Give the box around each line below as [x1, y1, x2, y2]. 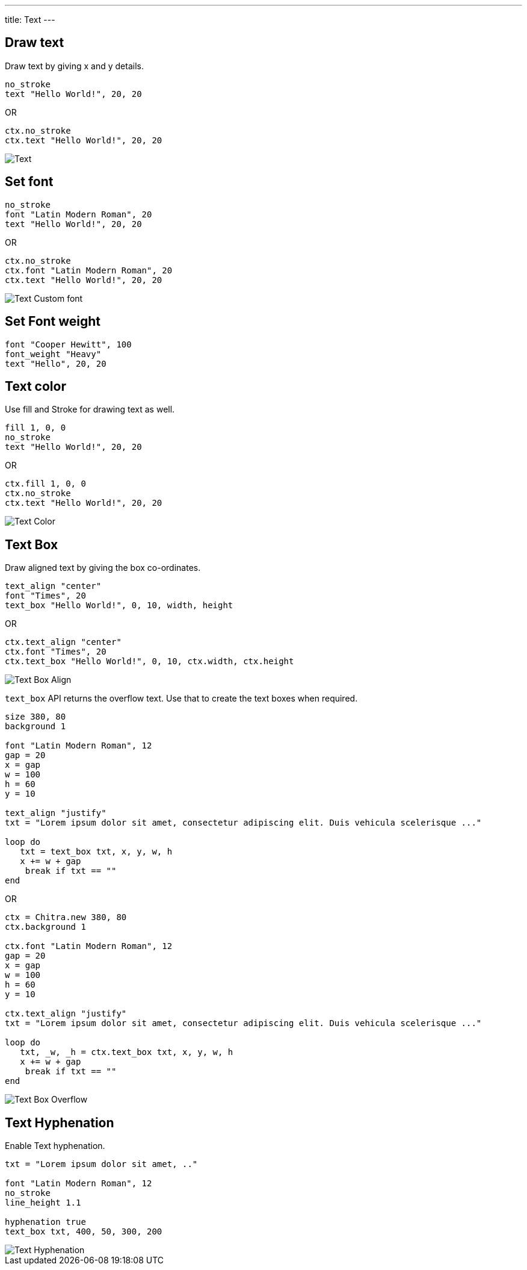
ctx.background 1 [5, 922, 86, 932]
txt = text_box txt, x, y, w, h [20, 847, 173, 857]
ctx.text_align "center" [5, 637, 122, 647]
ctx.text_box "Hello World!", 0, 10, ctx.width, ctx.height [5, 656, 294, 667]
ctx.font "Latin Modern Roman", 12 [5, 941, 173, 951]
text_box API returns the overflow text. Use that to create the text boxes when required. [5, 693, 358, 704]
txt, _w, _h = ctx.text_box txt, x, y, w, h [20, 1047, 233, 1057]
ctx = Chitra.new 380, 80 [5, 912, 127, 923]
